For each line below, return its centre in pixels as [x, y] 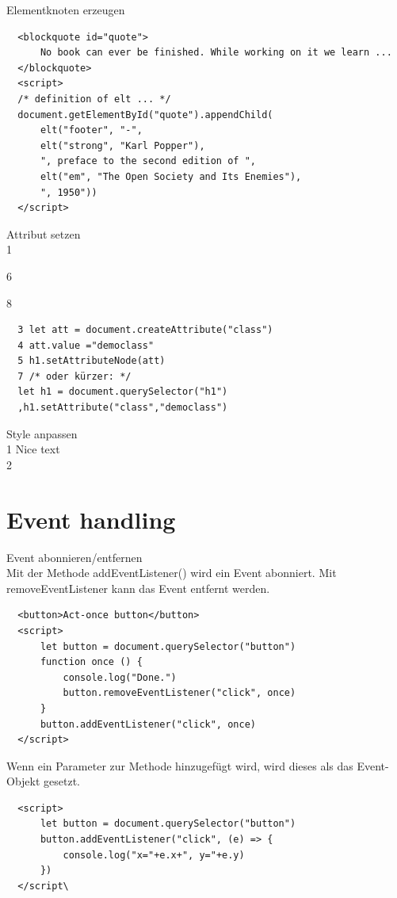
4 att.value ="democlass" [86, 345]
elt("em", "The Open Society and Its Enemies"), [171, 176]
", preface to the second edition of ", [148, 161]
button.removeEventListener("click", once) [179, 693]
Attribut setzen [44, 233]
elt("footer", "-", [91, 130]
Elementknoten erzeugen [66, 10]
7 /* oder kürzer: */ [74, 376]
